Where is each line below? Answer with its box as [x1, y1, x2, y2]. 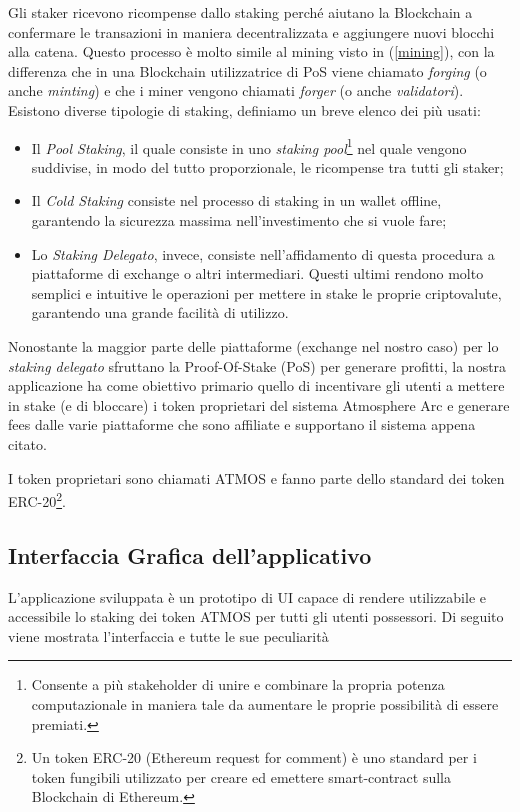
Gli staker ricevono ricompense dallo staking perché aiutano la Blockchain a [8, 2, 473, 22]
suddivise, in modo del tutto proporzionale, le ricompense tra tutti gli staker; [31, 156, 504, 177]
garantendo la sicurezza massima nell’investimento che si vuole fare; [31, 210, 447, 230]
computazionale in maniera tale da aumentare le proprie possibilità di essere [31, 693, 499, 714]
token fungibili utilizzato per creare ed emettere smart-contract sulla [31, 766, 451, 787]
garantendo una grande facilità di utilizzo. [31, 302, 289, 323]
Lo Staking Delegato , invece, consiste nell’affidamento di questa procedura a [31, 243, 495, 264]
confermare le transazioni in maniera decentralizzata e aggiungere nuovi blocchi [8, 21, 495, 42]
